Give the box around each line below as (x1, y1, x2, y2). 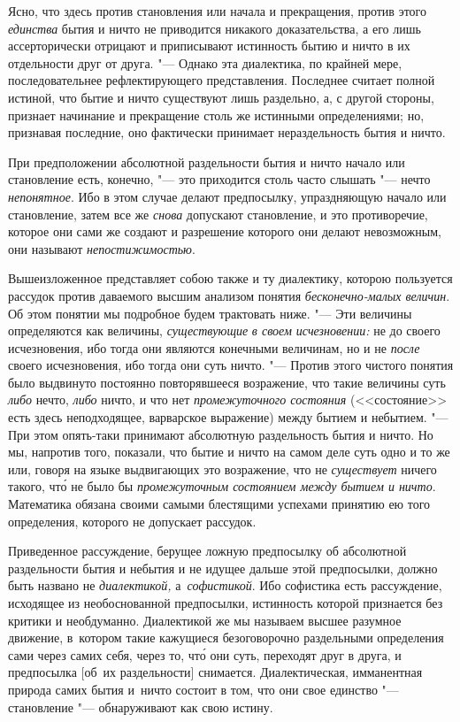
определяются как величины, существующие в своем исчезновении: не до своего (8, 321, 441, 340)
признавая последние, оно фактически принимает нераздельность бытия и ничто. (8, 123, 446, 142)
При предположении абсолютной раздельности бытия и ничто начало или (8, 152, 405, 171)
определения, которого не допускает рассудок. (8, 511, 257, 530)
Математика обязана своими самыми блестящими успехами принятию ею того (8, 495, 431, 513)
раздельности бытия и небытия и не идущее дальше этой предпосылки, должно (8, 558, 438, 577)
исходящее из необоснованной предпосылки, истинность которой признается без (8, 594, 443, 611)
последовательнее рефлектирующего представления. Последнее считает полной (8, 71, 435, 89)
